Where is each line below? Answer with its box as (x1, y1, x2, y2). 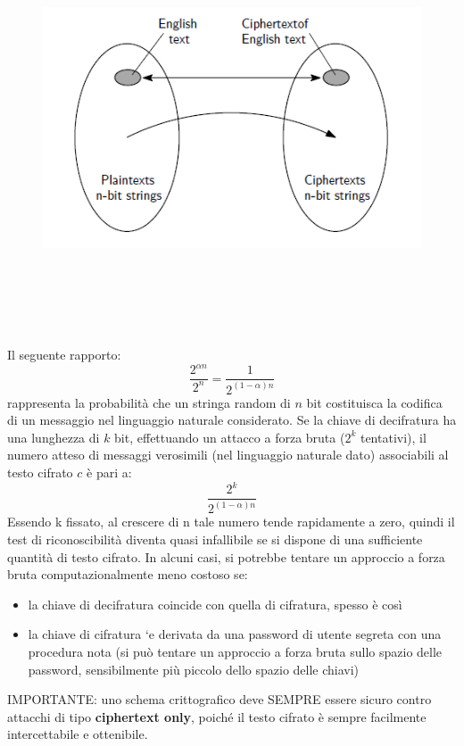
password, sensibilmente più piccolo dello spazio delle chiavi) (28, 659, 360, 678)
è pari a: (87, 462, 132, 481)
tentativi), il (360, 427, 427, 446)
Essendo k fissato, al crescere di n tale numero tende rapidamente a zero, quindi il (7, 512, 455, 531)
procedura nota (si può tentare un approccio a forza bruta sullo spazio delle (28, 642, 443, 660)
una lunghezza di (7, 427, 100, 446)
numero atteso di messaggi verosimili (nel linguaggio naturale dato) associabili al (7, 445, 449, 464)
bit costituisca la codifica (306, 393, 443, 411)
